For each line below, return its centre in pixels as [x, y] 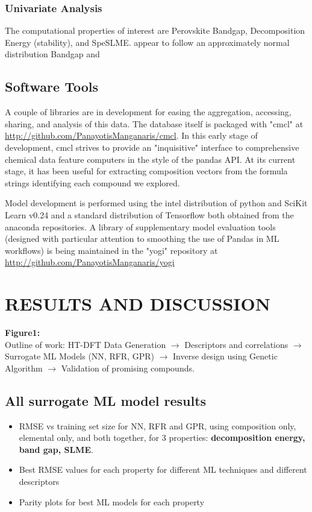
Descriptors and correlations [236, 344]
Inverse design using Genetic [225, 356]
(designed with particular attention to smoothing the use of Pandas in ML [142, 239]
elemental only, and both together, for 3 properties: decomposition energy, [162, 438]
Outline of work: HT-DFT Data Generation [86, 344]
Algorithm [24, 368]
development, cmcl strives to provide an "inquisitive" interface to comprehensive [152, 147]
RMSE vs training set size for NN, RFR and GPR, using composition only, [158, 425]
